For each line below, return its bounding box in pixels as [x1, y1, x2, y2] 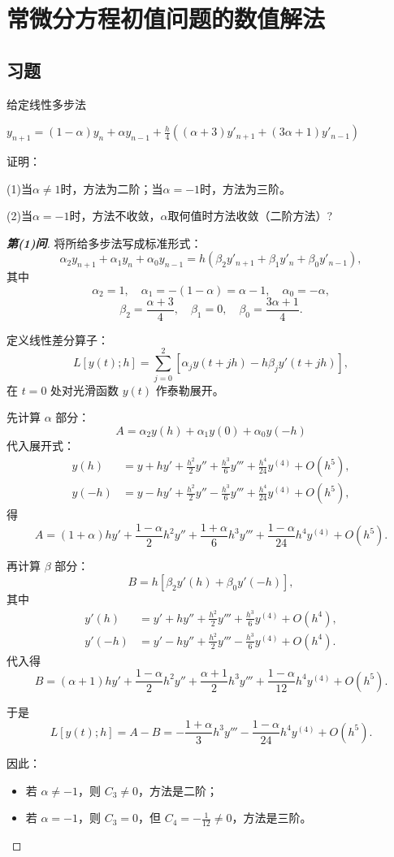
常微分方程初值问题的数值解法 [6, 2, 326, 35]
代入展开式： [6, 436, 75, 453]
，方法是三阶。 [232, 809, 312, 826]
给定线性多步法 [6, 95, 86, 112]
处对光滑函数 [50, 381, 119, 398]
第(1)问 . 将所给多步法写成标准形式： [6, 234, 202, 251]
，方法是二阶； [138, 781, 219, 799]
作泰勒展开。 [155, 381, 224, 398]
